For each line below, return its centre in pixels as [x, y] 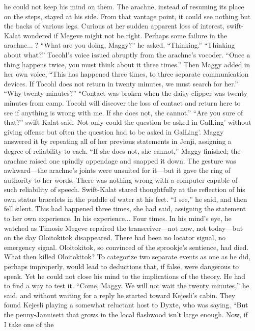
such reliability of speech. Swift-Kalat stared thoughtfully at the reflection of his [125, 189]
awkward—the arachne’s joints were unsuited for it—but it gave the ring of [117, 170]
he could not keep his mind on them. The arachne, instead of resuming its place [124, 6]
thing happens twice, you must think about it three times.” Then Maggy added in [127, 64]
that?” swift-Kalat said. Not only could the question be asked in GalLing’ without [128, 122]
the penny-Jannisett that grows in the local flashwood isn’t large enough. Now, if [126, 314]
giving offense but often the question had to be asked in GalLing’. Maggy [114, 131]
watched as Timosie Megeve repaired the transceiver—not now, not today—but [124, 228]
